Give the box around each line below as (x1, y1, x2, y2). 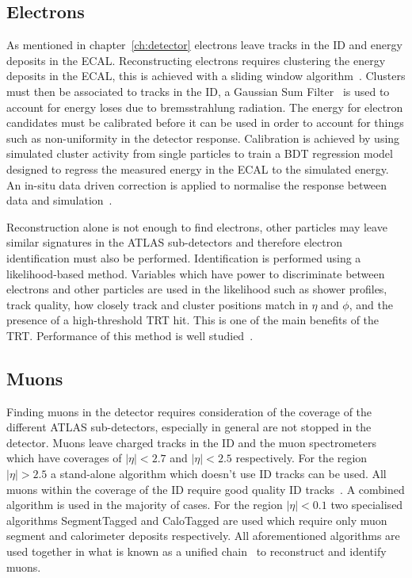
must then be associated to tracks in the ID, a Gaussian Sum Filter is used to (6, 82, 390, 99)
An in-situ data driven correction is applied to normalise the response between (6, 176, 387, 193)
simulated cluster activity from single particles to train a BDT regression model (6, 145, 393, 162)
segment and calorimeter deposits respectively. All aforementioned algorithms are (6, 527, 400, 544)
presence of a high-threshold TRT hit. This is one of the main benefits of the (6, 312, 380, 328)
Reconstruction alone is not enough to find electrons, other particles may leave (6, 218, 387, 235)
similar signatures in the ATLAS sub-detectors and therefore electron (6, 234, 342, 251)
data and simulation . (6, 192, 113, 209)
